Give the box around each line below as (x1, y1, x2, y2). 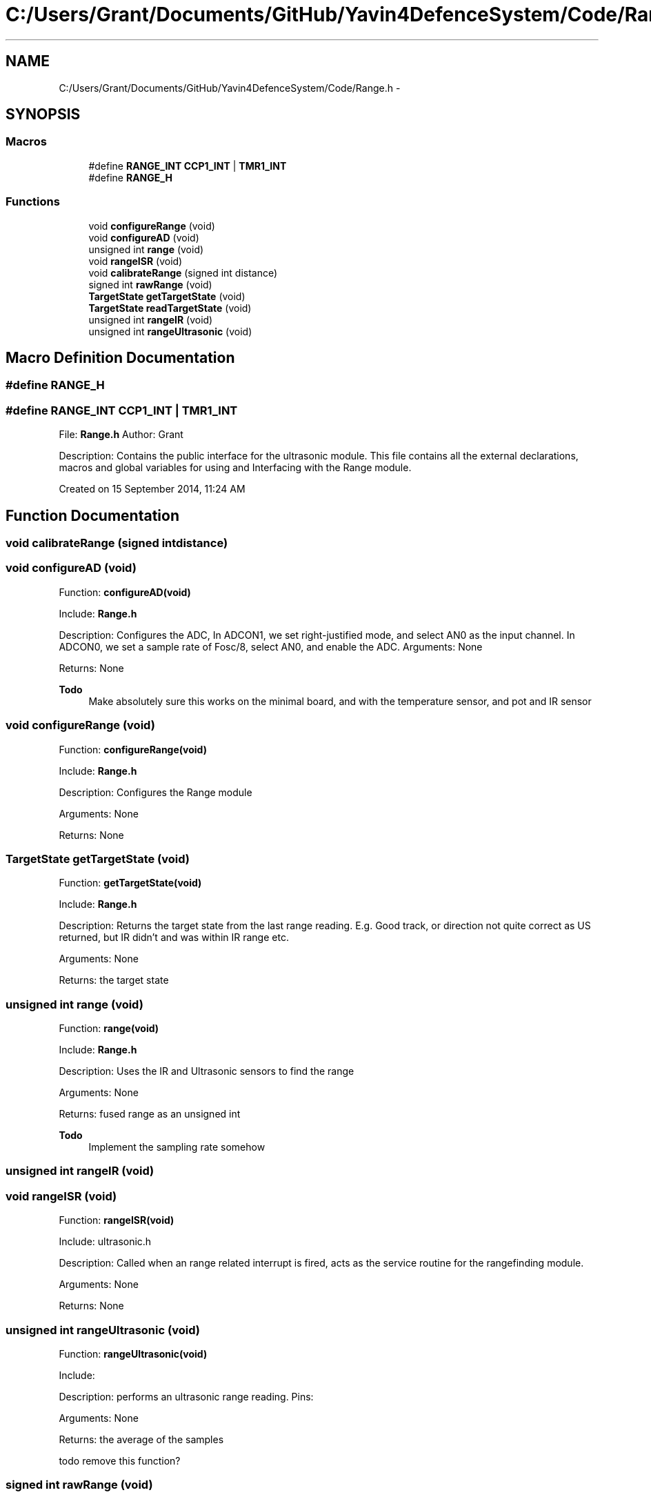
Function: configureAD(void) (59, 586, 191, 598)
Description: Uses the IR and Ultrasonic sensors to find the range (59, 1065, 354, 1077)
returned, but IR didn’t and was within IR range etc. (59, 931, 289, 944)
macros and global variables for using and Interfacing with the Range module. (59, 462, 412, 474)
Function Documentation (6, 506, 179, 524)
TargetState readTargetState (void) (88, 301, 252, 314)
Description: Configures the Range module (59, 786, 252, 798)
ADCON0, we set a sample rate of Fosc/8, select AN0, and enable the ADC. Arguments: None (59, 640, 483, 653)
